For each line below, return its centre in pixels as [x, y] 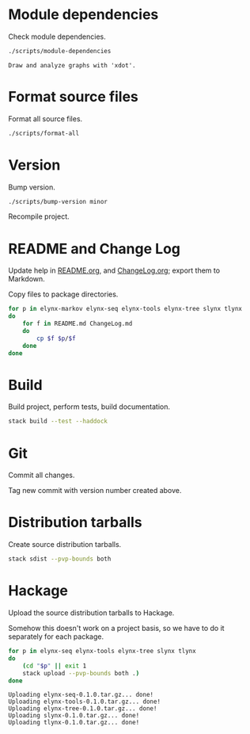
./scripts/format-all [44, 133]
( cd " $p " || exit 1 [55, 666]
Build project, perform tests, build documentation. [89, 407]
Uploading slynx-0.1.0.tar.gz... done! [74, 716]
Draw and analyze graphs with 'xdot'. [72, 65]
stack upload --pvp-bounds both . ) [81, 673]
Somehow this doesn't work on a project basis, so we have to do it [116, 628]
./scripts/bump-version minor [58, 201]
